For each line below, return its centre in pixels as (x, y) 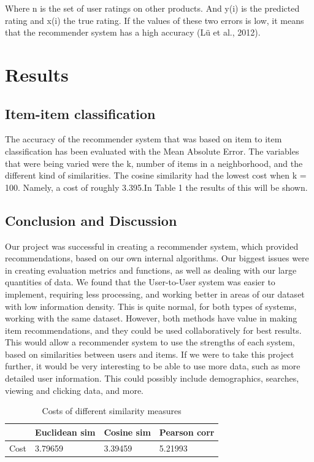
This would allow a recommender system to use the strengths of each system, (150, 342)
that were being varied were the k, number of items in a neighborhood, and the (154, 163)
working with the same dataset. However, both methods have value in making (151, 318)
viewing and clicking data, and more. (75, 390)
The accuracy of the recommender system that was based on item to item (144, 139)
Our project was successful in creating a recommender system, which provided (152, 246)
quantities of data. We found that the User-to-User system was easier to (140, 282)
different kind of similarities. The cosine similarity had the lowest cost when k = (156, 175)
